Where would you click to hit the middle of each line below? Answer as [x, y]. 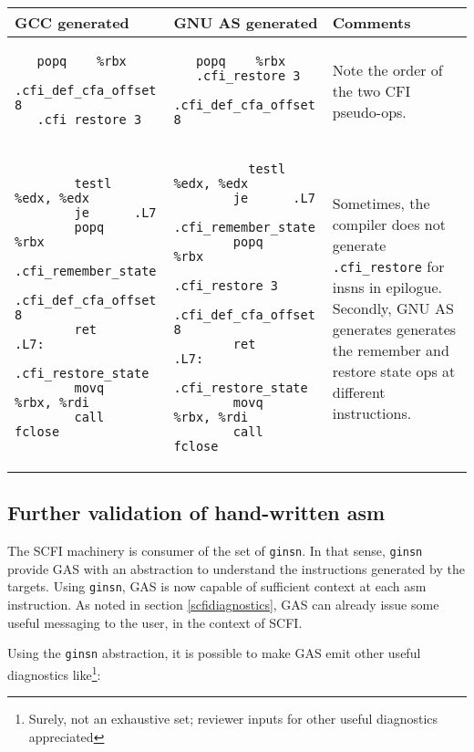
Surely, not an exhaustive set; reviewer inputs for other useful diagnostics [233, 719]
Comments [371, 22]
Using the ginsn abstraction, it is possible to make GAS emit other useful [214, 653]
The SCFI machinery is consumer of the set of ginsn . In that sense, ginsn [215, 551]
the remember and [391, 350]
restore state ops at [394, 371]
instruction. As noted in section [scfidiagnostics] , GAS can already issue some [223, 605]
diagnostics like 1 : [54, 673]
